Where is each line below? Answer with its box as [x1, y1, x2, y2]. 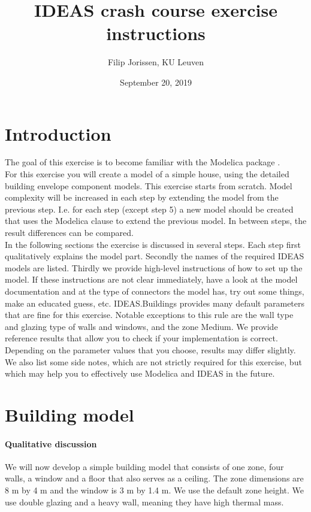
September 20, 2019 [120, 75, 192, 88]
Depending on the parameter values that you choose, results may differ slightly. [5, 343, 296, 356]
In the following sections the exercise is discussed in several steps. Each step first [5, 238, 301, 250]
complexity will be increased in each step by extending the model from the [5, 191, 279, 204]
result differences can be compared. [5, 226, 134, 238]
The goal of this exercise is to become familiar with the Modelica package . [5, 156, 280, 168]
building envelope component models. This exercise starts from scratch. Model [5, 179, 292, 192]
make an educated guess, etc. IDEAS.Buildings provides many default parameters [5, 296, 305, 309]
